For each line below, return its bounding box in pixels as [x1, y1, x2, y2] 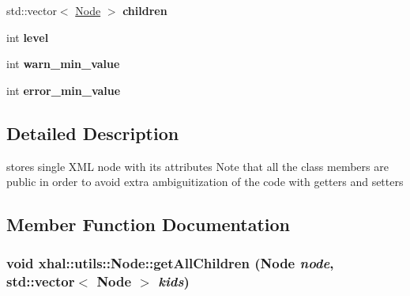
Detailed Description [6, 120, 179, 145]
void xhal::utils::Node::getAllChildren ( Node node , [6, 253, 334, 273]
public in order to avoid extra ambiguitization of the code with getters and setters [6, 173, 404, 190]
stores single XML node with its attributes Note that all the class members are [6, 157, 389, 174]
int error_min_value [6, 82, 121, 98]
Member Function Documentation [6, 212, 291, 237]
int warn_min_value [6, 55, 120, 72]
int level [6, 28, 49, 45]
